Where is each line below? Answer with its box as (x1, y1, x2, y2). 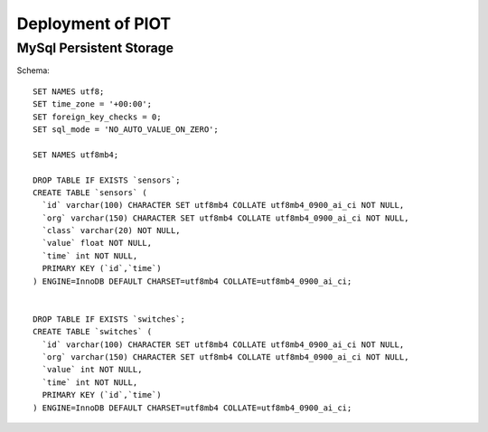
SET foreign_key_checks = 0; (33, 111, 162, 122)
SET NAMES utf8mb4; (33, 149, 119, 160)
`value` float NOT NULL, (42, 238, 153, 249)
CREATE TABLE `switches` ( (33, 326, 153, 337)
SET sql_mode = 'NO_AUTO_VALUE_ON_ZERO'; (33, 124, 219, 135)
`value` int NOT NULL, (42, 364, 143, 375)
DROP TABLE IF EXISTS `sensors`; (33, 174, 181, 185)
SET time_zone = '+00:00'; (33, 99, 153, 109)
